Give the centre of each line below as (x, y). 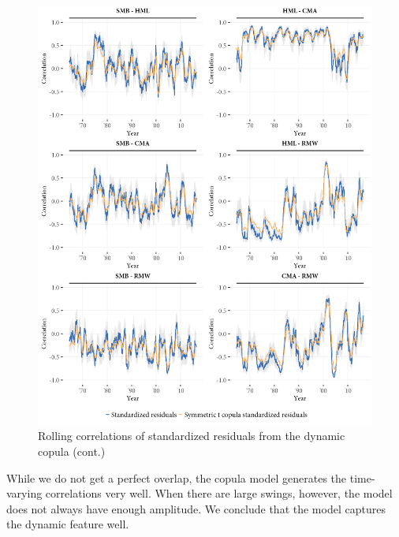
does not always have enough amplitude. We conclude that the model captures (196, 508)
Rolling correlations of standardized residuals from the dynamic (192, 436)
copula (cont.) (72, 451)
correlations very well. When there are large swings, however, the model (219, 493)
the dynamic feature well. (68, 524)
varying (24, 493)
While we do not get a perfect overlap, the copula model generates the (177, 477)
